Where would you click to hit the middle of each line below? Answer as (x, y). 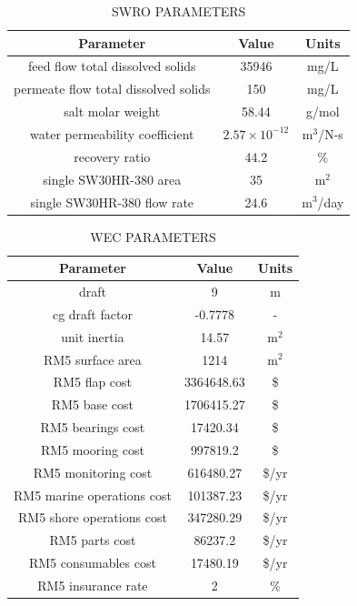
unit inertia (93, 336)
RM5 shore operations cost (93, 517)
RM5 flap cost (93, 382)
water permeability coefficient (112, 133)
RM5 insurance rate (93, 585)
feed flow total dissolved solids (112, 66)
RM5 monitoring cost (93, 472)
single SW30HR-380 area (112, 179)
